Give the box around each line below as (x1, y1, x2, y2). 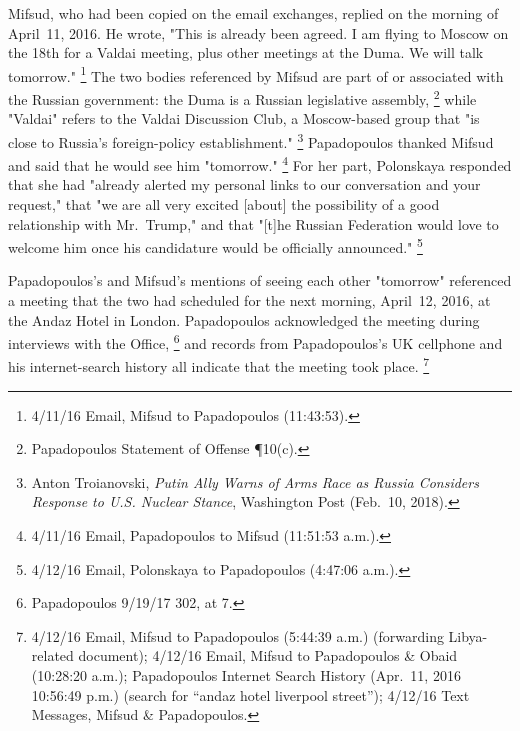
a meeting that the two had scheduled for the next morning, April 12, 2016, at (8, 290, 491, 310)
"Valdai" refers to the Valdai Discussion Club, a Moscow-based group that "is (8, 108, 480, 129)
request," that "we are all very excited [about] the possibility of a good (8, 193, 440, 214)
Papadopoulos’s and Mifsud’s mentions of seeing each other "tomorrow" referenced (8, 270, 512, 291)
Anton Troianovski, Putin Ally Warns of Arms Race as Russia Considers (31, 471, 479, 492)
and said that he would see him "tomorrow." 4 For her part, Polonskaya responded (8, 152, 512, 175)
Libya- (448, 625, 488, 646)
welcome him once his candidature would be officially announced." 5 (8, 234, 423, 257)
